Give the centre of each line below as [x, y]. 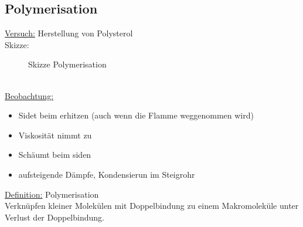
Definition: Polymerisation [52, 194]
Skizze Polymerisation [67, 64]
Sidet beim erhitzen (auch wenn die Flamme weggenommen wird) [136, 115]
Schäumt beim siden [55, 155]
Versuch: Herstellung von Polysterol [69, 33]
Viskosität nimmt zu [55, 135]
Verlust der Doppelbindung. [55, 217]
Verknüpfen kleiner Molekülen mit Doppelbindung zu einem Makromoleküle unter [152, 206]
